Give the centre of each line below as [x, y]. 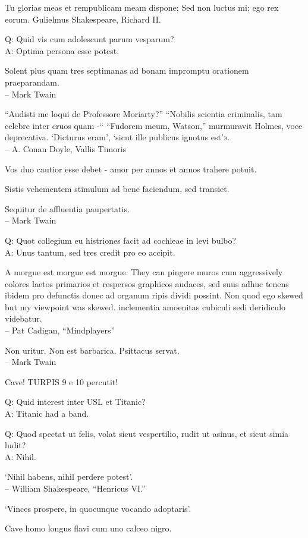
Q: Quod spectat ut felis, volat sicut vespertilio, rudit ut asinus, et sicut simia [147, 433]
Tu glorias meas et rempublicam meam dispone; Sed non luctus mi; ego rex [142, 7]
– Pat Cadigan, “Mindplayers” [60, 330]
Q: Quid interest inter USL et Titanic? [75, 402]
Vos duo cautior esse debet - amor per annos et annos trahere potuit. [131, 169]
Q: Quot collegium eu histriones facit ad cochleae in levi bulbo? [121, 240]
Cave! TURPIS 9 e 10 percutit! [62, 381]
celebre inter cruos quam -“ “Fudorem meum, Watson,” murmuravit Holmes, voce [154, 125]
